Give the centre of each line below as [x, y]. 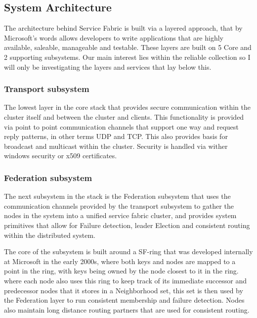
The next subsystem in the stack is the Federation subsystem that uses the [117, 196]
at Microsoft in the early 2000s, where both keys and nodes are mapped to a [120, 261]
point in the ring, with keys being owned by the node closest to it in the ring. [121, 271]
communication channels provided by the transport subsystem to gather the [119, 205]
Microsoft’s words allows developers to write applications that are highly [114, 37]
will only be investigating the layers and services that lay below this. [108, 67]
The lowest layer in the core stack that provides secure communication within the [127, 107]
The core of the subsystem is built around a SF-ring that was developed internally [128, 251]
